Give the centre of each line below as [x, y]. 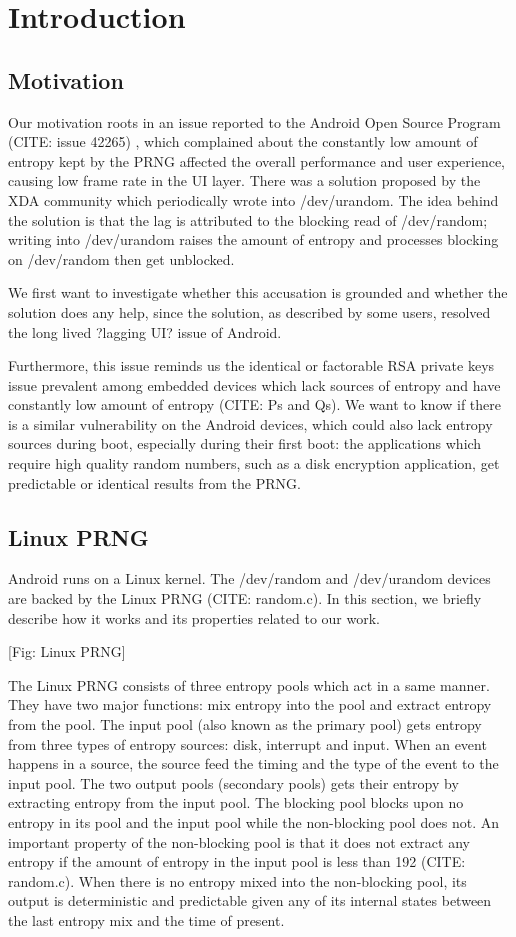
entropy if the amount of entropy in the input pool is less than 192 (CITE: [237, 861]
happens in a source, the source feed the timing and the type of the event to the [253, 763]
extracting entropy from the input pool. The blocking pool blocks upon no [236, 802]
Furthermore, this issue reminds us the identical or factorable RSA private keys [251, 365]
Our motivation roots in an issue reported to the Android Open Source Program [254, 121]
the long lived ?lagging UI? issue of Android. [145, 331]
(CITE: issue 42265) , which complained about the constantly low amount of [243, 141]
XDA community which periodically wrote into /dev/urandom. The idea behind [253, 199]
